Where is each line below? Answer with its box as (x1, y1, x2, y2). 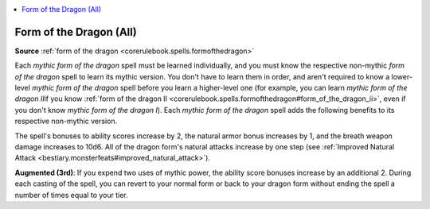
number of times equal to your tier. (14, 190, 129, 199)
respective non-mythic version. (14, 116, 118, 126)
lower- (391, 72, 413, 81)
